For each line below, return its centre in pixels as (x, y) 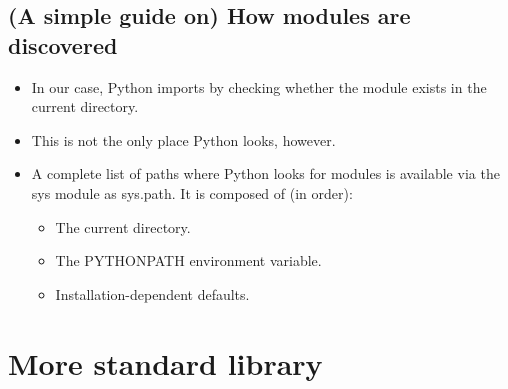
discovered (63, 44)
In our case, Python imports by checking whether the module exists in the (259, 86)
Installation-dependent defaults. (152, 293)
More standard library (165, 362)
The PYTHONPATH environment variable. (188, 260)
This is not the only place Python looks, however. (183, 139)
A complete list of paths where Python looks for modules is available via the (265, 173)
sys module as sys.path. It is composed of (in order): (192, 192)
